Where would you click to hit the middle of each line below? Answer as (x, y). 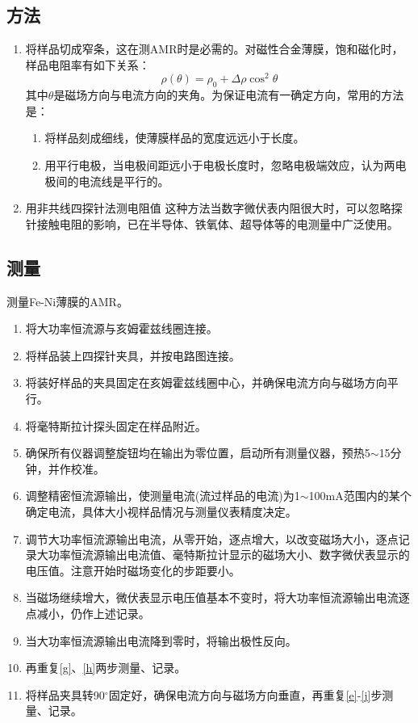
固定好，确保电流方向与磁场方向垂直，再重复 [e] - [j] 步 (245, 694)
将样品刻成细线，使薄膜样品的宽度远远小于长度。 (175, 138)
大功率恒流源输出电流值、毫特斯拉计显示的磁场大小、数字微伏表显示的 (223, 555)
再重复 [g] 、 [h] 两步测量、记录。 (106, 668)
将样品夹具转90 (65, 694)
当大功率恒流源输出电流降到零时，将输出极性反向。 (161, 640)
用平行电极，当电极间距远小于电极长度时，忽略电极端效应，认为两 (220, 165)
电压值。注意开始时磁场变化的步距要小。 (133, 570)
